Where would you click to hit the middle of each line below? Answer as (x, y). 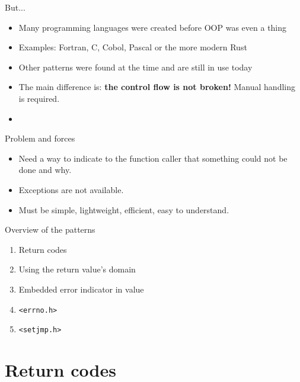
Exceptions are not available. (71, 189)
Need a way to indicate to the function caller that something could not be (153, 158)
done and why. (45, 170)
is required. (39, 98)
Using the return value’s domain (77, 269)
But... (15, 7)
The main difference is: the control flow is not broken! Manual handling (157, 87)
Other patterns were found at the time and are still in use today (135, 67)
